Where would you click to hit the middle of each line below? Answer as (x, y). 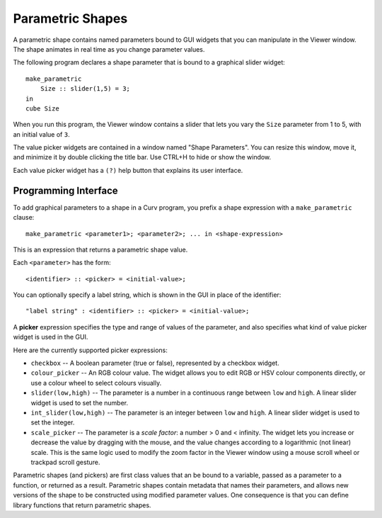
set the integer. (53, 422)
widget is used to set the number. (80, 402)
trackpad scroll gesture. (65, 462)
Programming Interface (65, 190)
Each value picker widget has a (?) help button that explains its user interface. (128, 170)
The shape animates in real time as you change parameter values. (109, 49)
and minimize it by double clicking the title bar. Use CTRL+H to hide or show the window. (142, 157)
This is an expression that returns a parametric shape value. (100, 249)
